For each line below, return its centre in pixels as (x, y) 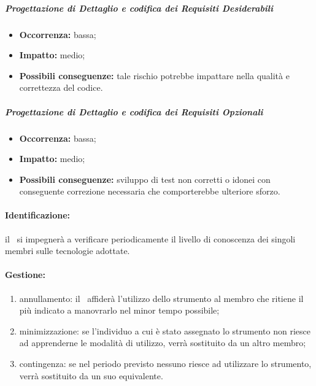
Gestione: (25, 275)
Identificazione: (38, 215)
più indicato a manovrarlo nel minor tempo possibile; (119, 310)
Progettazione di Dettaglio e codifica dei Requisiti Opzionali (134, 111)
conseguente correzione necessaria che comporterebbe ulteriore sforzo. (150, 191)
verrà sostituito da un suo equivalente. (91, 375)
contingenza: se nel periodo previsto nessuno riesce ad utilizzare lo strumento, (165, 364)
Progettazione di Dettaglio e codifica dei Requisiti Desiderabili (139, 8)
